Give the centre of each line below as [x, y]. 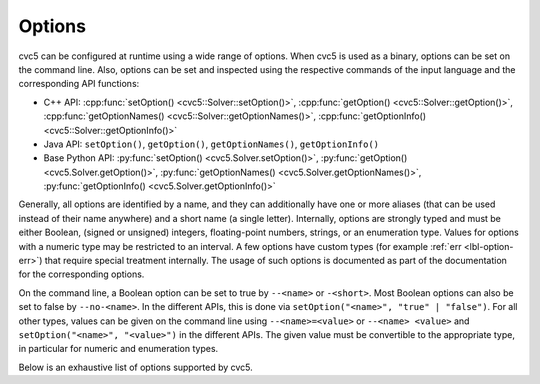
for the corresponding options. [81, 274]
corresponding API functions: [79, 84]
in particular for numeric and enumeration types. [118, 349]
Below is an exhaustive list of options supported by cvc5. [136, 367]
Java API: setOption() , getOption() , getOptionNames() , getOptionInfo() [211, 144]
